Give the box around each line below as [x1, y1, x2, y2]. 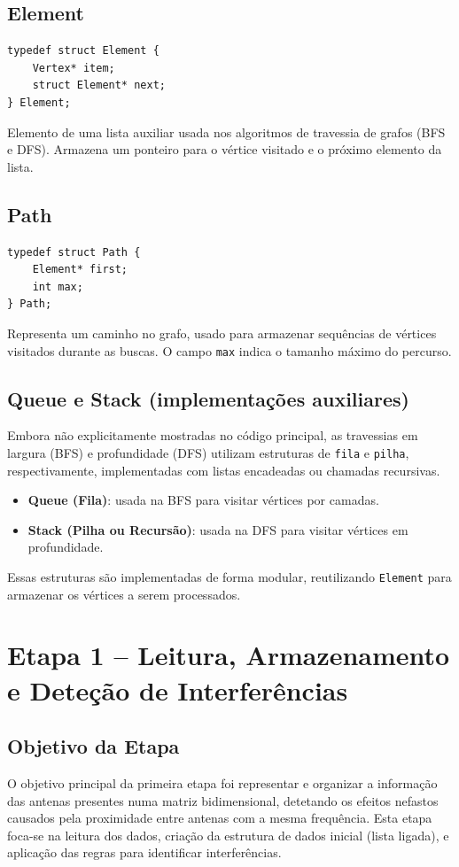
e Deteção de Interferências [7, 671, 348, 708]
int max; [32, 280, 83, 293]
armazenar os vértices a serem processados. [7, 584, 241, 603]
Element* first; [32, 263, 128, 276]
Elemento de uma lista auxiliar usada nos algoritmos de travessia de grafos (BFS [7, 122, 446, 141]
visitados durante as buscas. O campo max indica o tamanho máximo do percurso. [7, 341, 452, 360]
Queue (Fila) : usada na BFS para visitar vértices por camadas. [27, 491, 379, 509]
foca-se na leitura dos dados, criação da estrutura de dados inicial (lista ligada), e [7, 825, 449, 844]
